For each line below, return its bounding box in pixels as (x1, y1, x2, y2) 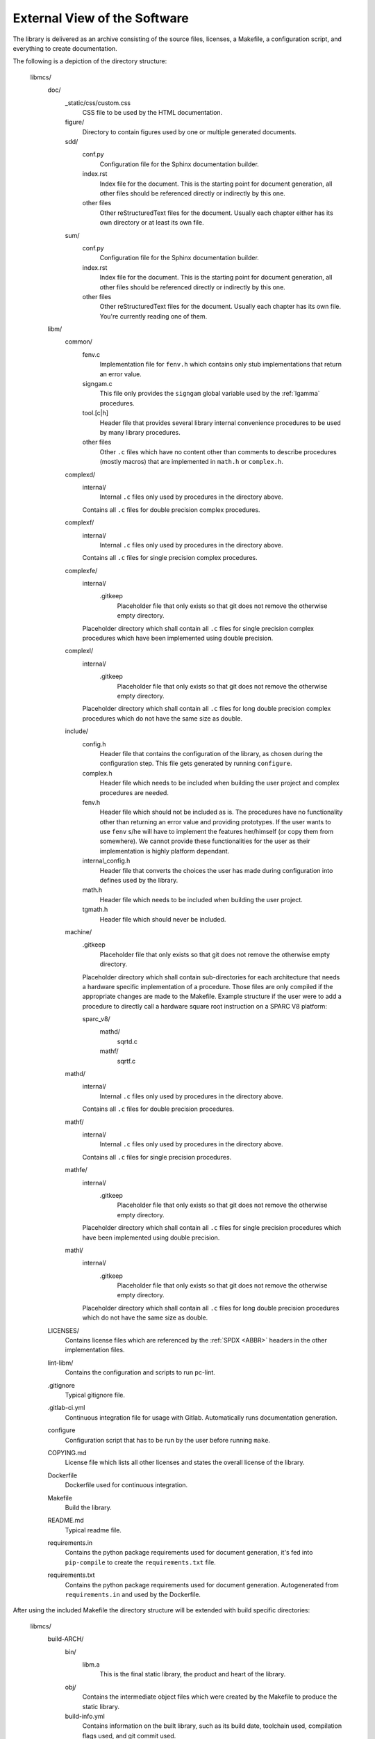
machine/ (65, 927, 92, 936)
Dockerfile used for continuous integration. (65, 1481, 188, 1489)
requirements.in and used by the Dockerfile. (65, 1590, 201, 1599)
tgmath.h (82, 905, 108, 914)
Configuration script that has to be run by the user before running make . (65, 1436, 271, 1444)
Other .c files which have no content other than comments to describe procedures (99, 447, 337, 456)
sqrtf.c (117, 1057, 136, 1065)
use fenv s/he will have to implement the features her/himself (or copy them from (99, 828, 333, 836)
